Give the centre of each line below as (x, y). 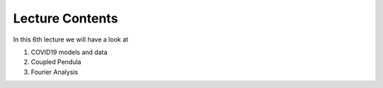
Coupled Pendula (56, 62)
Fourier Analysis (54, 72)
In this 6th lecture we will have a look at (71, 39)
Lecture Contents (66, 18)
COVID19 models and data (69, 52)
